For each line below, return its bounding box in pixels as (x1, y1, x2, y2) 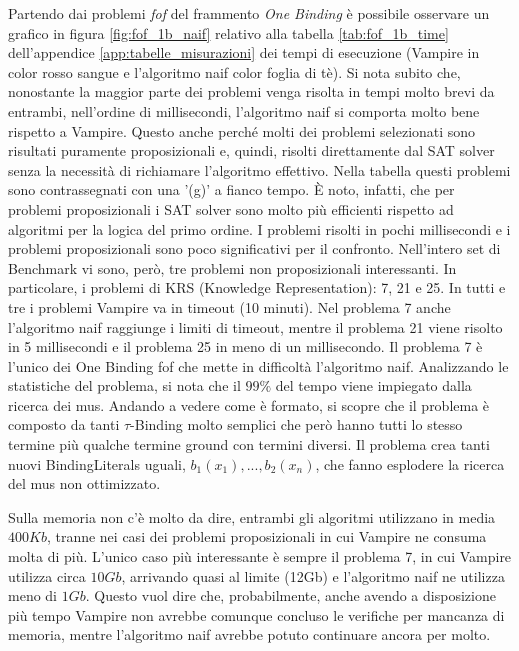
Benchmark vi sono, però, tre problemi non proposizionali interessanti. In (8, 257, 457, 278)
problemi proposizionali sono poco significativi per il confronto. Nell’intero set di (8, 238, 501, 259)
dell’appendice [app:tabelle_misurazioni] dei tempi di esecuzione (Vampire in (8, 42, 480, 63)
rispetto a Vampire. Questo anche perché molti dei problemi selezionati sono (8, 120, 476, 141)
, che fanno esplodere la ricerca (315, 453, 505, 474)
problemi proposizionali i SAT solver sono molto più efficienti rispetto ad (8, 198, 454, 219)
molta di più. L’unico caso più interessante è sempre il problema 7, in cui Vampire (8, 546, 512, 567)
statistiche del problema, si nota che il (8, 375, 241, 396)
